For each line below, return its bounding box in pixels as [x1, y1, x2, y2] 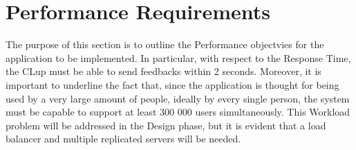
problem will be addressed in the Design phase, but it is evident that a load [6, 118, 326, 132]
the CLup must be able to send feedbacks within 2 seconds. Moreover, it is [6, 64, 321, 78]
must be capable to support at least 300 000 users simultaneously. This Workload [6, 105, 350, 119]
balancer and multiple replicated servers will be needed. [6, 131, 241, 146]
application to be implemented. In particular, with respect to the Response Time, [6, 50, 351, 65]
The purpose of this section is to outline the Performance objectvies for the [6, 37, 324, 52]
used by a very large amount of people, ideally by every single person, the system [6, 91, 350, 105]
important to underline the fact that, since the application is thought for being [6, 77, 339, 92]
